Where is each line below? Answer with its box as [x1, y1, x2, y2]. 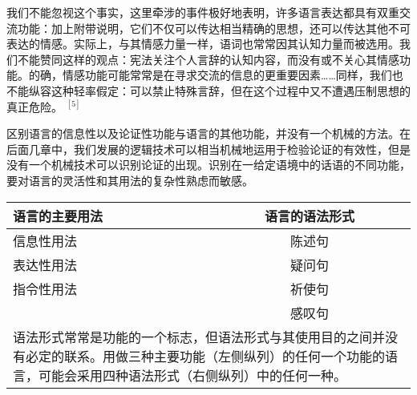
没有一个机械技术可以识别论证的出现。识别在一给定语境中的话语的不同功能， [6, 156, 411, 173]
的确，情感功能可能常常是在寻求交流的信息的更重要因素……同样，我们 [28, 67, 392, 83]
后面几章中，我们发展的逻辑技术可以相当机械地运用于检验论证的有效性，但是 [6, 140, 411, 157]
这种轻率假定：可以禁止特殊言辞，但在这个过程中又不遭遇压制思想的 [51, 82, 411, 99]
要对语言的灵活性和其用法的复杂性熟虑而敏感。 [6, 171, 253, 188]
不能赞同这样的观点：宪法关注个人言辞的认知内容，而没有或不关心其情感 [17, 50, 399, 67]
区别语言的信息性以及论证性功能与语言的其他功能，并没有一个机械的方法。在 [6, 125, 411, 142]
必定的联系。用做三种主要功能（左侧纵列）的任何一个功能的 [26, 346, 386, 365]
